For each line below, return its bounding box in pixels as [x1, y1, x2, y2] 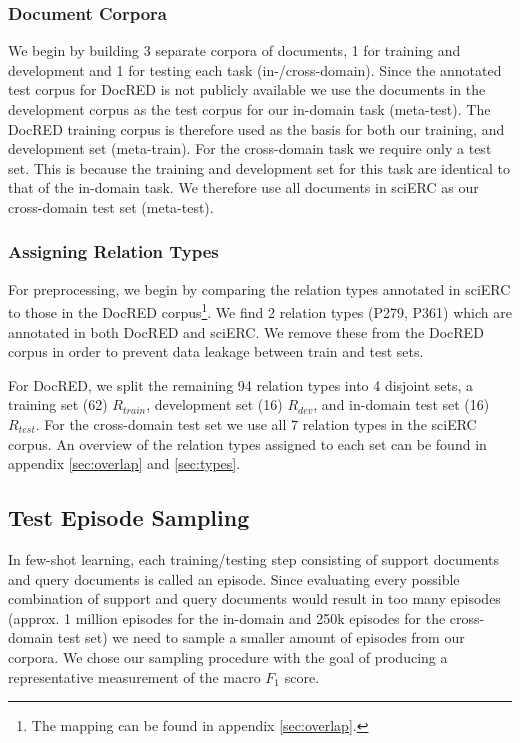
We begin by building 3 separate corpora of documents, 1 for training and [8, 40, 461, 61]
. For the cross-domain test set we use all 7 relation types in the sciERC [35, 414, 477, 434]
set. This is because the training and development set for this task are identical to [8, 157, 510, 178]
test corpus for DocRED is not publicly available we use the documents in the [8, 79, 486, 100]
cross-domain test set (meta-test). [8, 196, 214, 217]
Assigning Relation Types [8, 239, 219, 264]
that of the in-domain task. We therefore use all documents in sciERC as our [8, 177, 479, 198]
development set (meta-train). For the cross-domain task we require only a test [8, 138, 492, 159]
